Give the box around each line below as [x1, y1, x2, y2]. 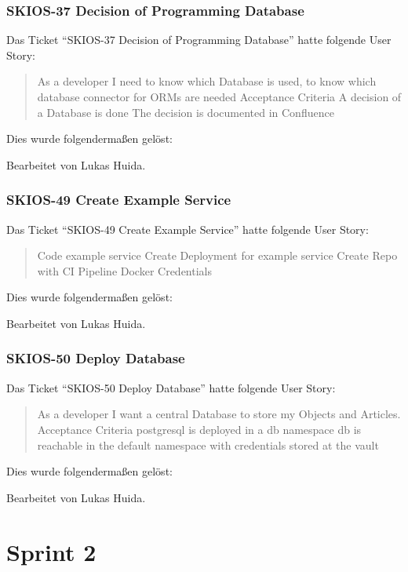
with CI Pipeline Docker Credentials [37, 262, 213, 279]
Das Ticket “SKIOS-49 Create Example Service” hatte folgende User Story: [6, 220, 369, 237]
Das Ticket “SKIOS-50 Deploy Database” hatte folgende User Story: [6, 379, 336, 395]
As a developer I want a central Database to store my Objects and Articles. [37, 406, 401, 422]
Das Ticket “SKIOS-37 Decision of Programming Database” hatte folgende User [6, 31, 392, 48]
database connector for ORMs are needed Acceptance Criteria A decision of [37, 89, 402, 104]
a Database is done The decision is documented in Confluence [37, 104, 334, 120]
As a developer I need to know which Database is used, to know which [37, 73, 377, 89]
